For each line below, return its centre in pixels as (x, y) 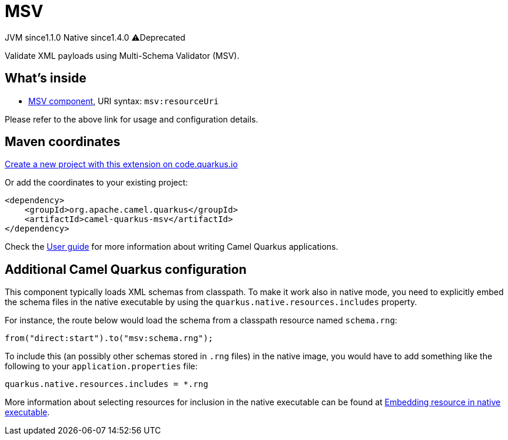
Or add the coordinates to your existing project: (97, 183)
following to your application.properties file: (101, 366)
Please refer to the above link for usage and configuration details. (132, 119)
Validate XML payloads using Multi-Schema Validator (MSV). (122, 55)
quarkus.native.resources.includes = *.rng (107, 384)
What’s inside (46, 78)
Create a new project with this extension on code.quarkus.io (121, 164)
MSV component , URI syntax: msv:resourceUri (124, 101)
